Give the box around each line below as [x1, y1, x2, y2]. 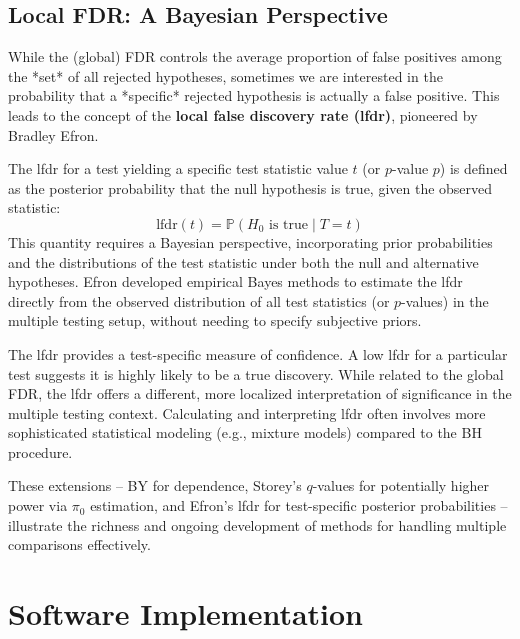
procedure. [8, 441, 73, 462]
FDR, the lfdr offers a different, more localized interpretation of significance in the [8, 383, 512, 404]
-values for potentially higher [312, 475, 490, 496]
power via [8, 495, 68, 516]
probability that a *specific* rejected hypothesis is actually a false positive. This [8, 85, 500, 106]
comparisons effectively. [8, 534, 151, 555]
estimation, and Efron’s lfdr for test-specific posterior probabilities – [90, 495, 508, 516]
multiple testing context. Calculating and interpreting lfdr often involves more [8, 402, 486, 423]
